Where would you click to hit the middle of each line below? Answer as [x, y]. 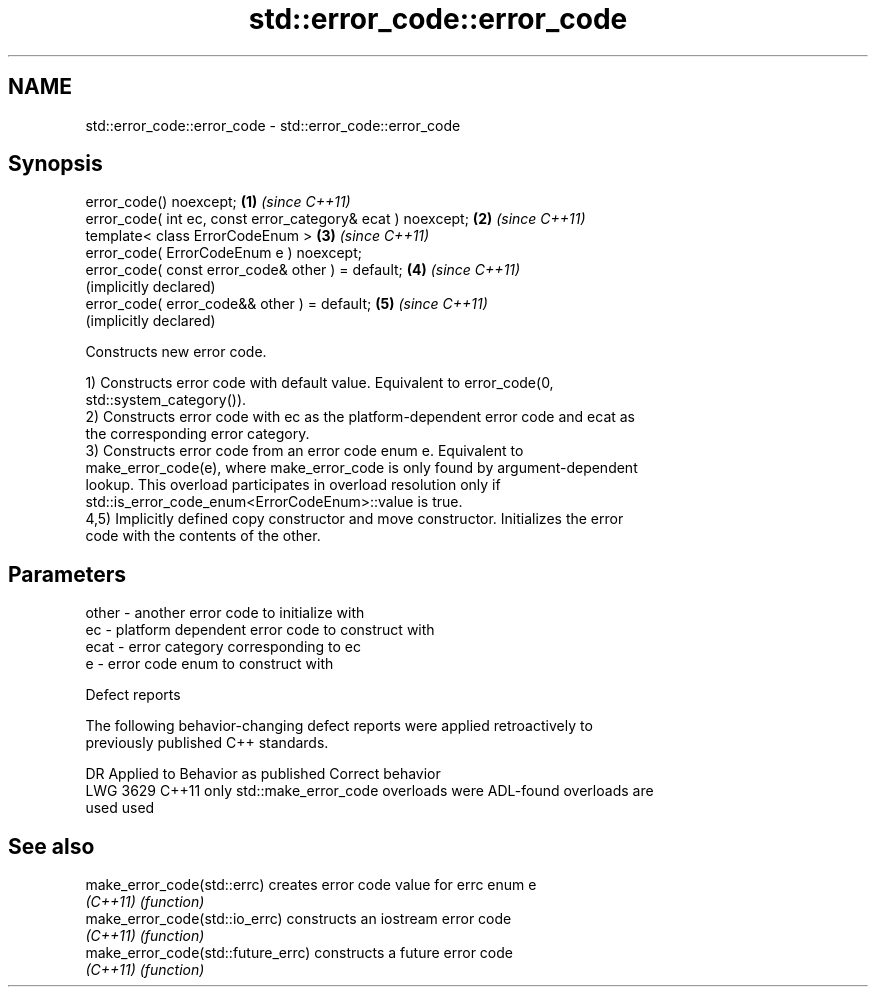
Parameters [67, 574]
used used [120, 808]
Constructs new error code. [176, 352]
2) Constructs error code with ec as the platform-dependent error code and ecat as [360, 417]
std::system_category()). [166, 400]
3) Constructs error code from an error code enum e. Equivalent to [304, 451]
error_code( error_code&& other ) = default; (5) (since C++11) [286, 304]
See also [51, 846]
